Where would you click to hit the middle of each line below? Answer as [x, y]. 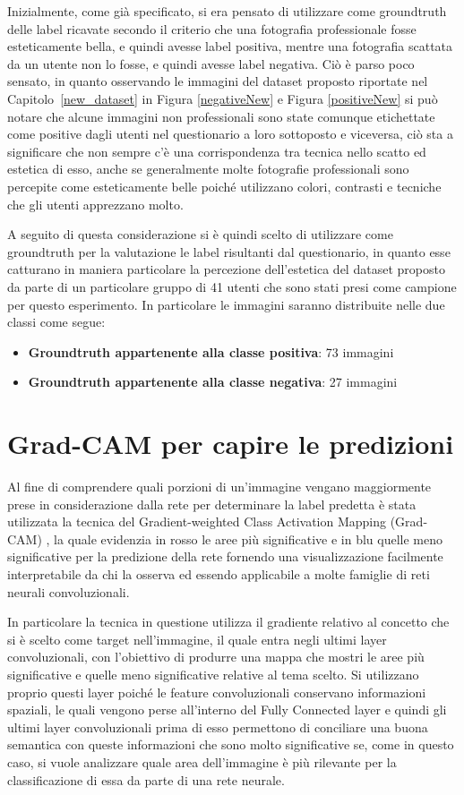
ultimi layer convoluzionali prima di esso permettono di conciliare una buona [218, 727]
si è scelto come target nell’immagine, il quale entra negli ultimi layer [197, 639]
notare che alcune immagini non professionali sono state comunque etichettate [221, 116]
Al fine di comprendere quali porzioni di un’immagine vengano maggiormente [219, 486]
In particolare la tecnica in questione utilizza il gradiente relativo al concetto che [228, 622]
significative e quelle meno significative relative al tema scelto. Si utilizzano [213, 674]
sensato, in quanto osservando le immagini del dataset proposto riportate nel [218, 81]
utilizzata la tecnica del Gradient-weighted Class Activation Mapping [197, 521]
